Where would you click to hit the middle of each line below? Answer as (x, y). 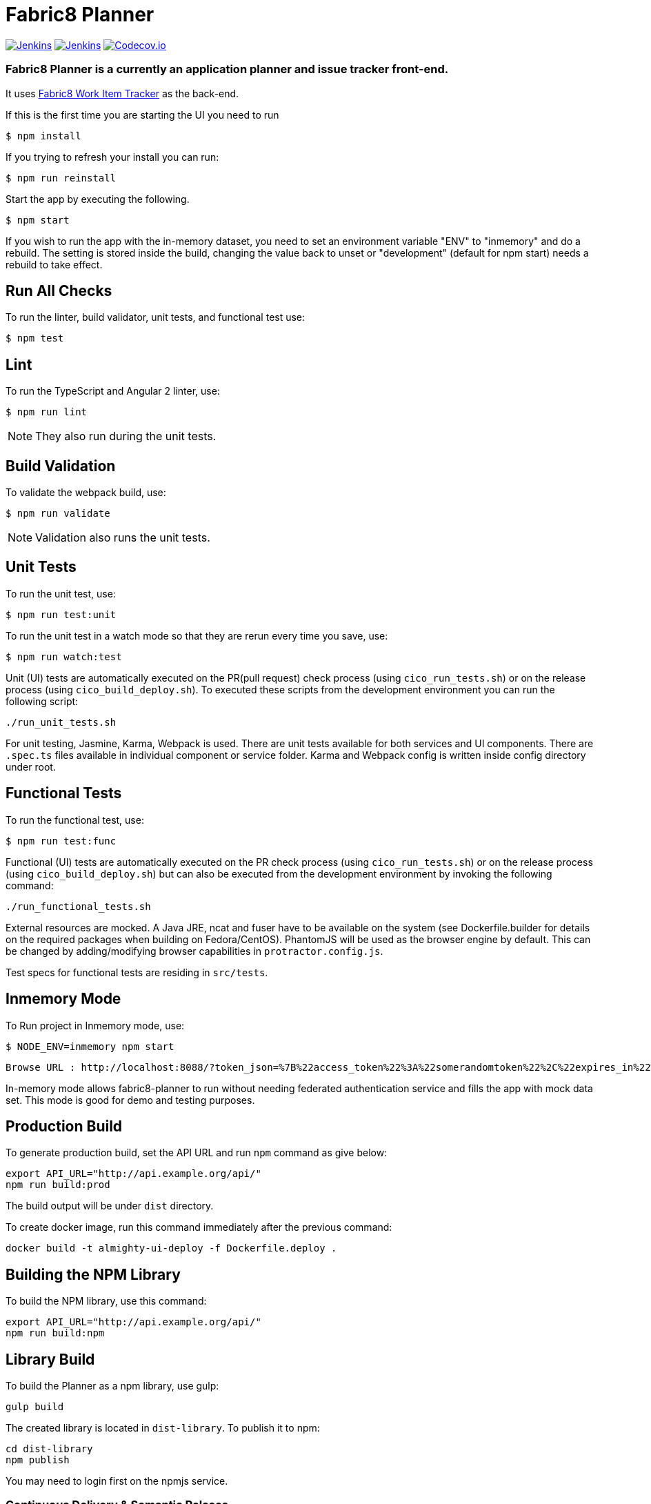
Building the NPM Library (93, 1274)
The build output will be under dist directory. (110, 1206)
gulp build (35, 1407)
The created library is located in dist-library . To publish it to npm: (163, 1428)
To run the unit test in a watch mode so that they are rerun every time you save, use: (197, 635)
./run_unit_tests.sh (61, 722)
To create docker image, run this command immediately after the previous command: (199, 1227)
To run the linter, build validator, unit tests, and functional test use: (156, 317)
